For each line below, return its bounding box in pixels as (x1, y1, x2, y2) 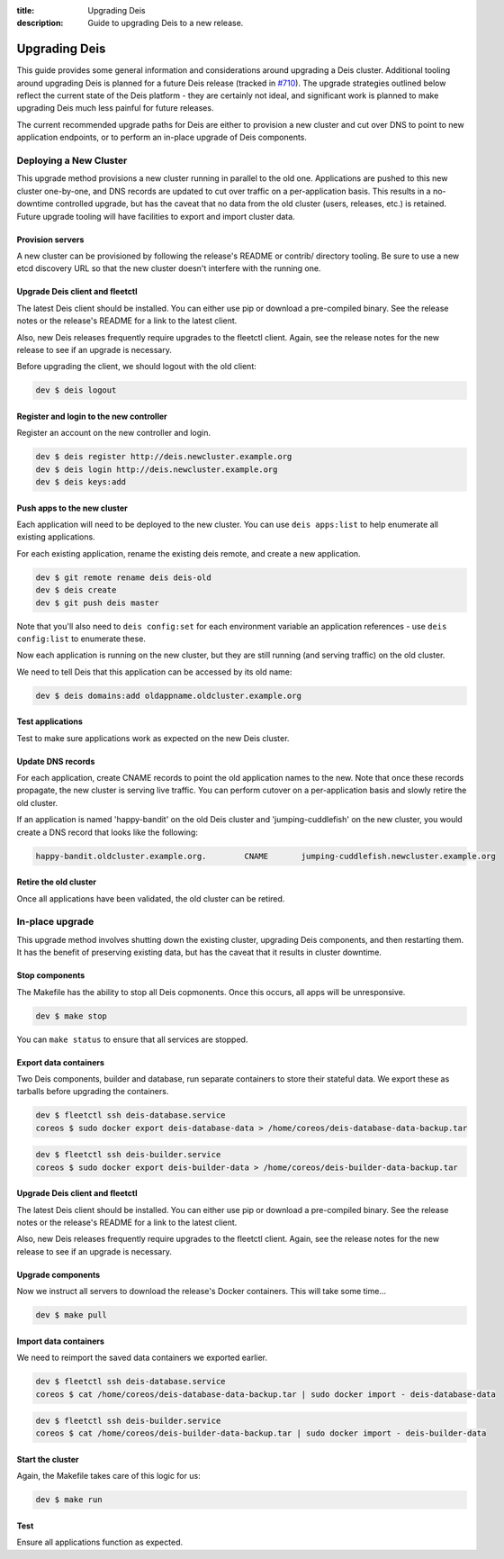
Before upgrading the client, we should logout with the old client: (16, 361, 256, 372)
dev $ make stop (35, 1011, 108, 1021)
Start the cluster (16, 1455, 80, 1465)
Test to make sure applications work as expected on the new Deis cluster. (16, 732, 290, 743)
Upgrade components (16, 1269, 101, 1280)
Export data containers (16, 1056, 105, 1067)
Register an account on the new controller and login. (16, 428, 211, 439)
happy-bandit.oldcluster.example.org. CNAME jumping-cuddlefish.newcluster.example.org (35, 851, 497, 861)
